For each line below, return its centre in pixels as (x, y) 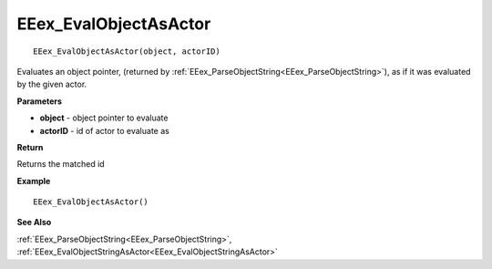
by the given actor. (52, 84)
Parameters (40, 101)
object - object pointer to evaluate (104, 118)
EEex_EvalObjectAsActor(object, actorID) (127, 51)
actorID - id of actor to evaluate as (105, 130)
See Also (34, 222)
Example (34, 181)
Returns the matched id (61, 164)
